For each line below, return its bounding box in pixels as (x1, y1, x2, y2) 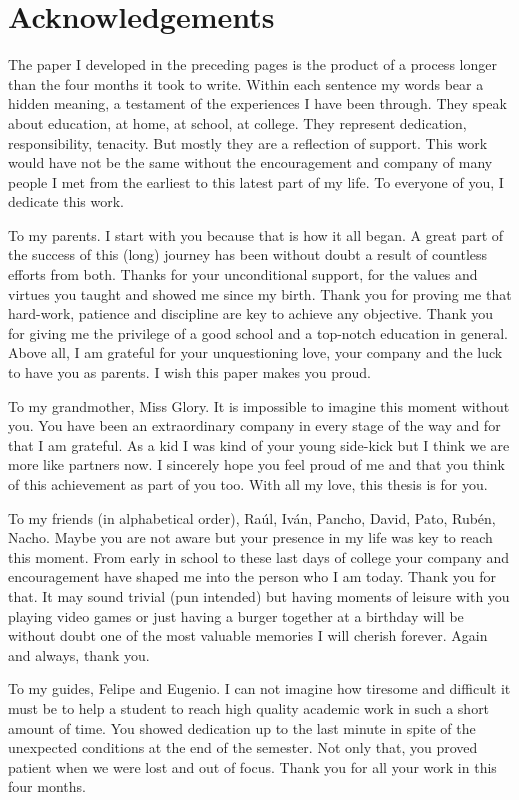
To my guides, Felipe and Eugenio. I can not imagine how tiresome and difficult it (8, 678, 511, 699)
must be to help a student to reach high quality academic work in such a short (8, 697, 490, 718)
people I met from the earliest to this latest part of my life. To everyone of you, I (8, 171, 504, 192)
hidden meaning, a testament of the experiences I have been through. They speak (8, 93, 507, 114)
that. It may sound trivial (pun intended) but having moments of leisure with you (8, 585, 510, 606)
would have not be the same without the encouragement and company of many (8, 152, 493, 173)
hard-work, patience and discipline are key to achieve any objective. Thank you (8, 303, 494, 324)
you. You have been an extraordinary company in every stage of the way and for (8, 415, 501, 436)
